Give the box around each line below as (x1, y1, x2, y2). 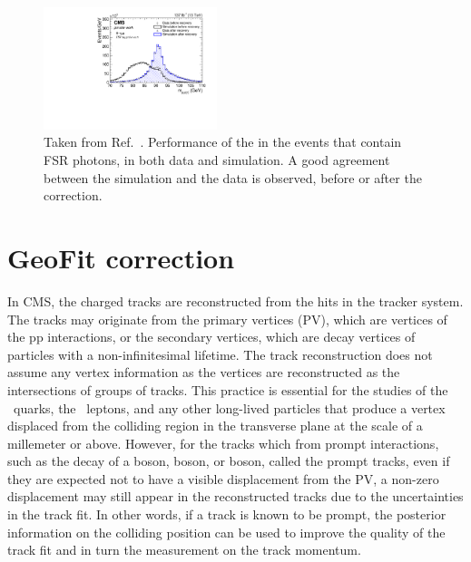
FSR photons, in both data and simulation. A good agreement (44, 150, 390, 170)
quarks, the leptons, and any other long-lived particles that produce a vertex (13, 398, 446, 417)
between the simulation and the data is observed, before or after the (44, 168, 422, 187)
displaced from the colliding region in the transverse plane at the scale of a (7, 416, 423, 435)
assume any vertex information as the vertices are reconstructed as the (7, 363, 400, 382)
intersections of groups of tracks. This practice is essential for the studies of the (7, 380, 448, 399)
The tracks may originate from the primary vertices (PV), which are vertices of (7, 309, 447, 328)
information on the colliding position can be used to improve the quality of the (7, 522, 446, 541)
